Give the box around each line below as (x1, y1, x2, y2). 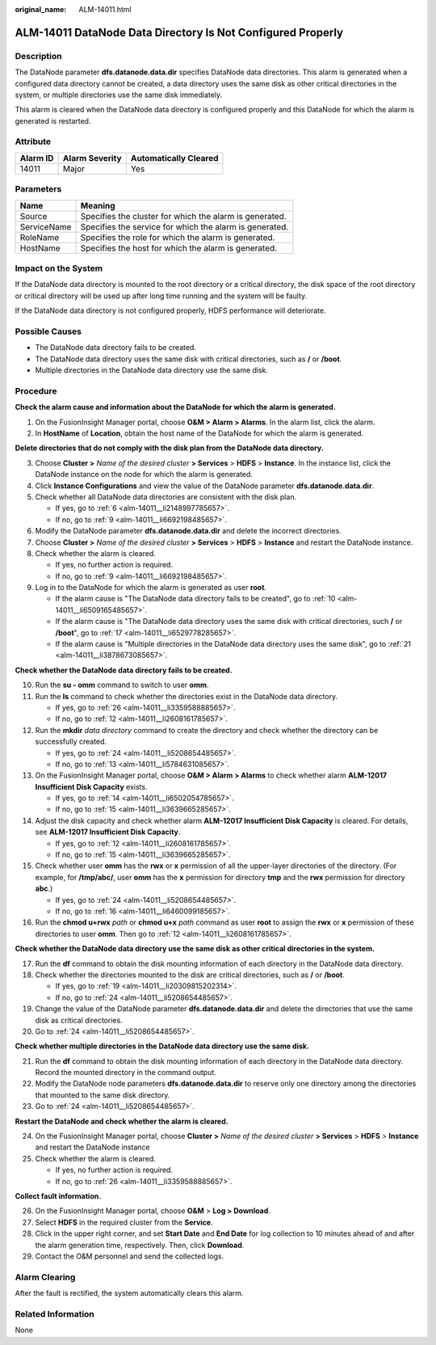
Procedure (15, 385, 57, 396)
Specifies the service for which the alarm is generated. (80, 221, 289, 232)
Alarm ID (19, 152, 54, 163)
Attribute (15, 136, 52, 147)
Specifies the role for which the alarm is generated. (80, 231, 275, 242)
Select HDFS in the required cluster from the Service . (35, 1217, 213, 1227)
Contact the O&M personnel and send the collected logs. (35, 1251, 224, 1261)
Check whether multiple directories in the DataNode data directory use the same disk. (15, 1041, 310, 1051)
